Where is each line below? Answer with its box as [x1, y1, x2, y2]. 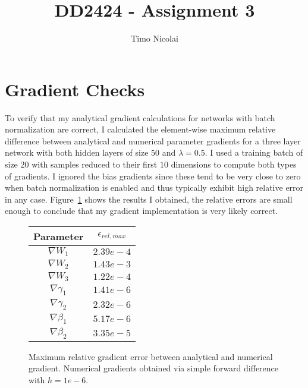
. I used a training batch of [205, 146, 303, 159]
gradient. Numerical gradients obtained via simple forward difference [29, 362, 279, 374]
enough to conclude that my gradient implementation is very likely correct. [5, 204, 278, 217]
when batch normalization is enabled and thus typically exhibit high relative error [5, 181, 304, 194]
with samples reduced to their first [32, 158, 158, 171]
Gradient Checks [5, 77, 145, 101]
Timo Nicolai [131, 32, 178, 45]
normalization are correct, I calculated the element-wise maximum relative [5, 123, 276, 135]
